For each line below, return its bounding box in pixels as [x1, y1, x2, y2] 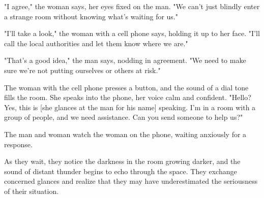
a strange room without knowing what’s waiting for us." [4, 11, 178, 21]
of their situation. [4, 185, 59, 196]
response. [4, 139, 33, 149]
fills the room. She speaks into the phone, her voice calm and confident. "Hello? [4, 92, 251, 103]
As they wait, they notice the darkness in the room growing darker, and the [4, 156, 241, 167]
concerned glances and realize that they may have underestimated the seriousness [4, 176, 258, 186]
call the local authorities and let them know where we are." [4, 38, 188, 48]
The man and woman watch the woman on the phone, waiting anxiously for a [4, 128, 247, 139]
